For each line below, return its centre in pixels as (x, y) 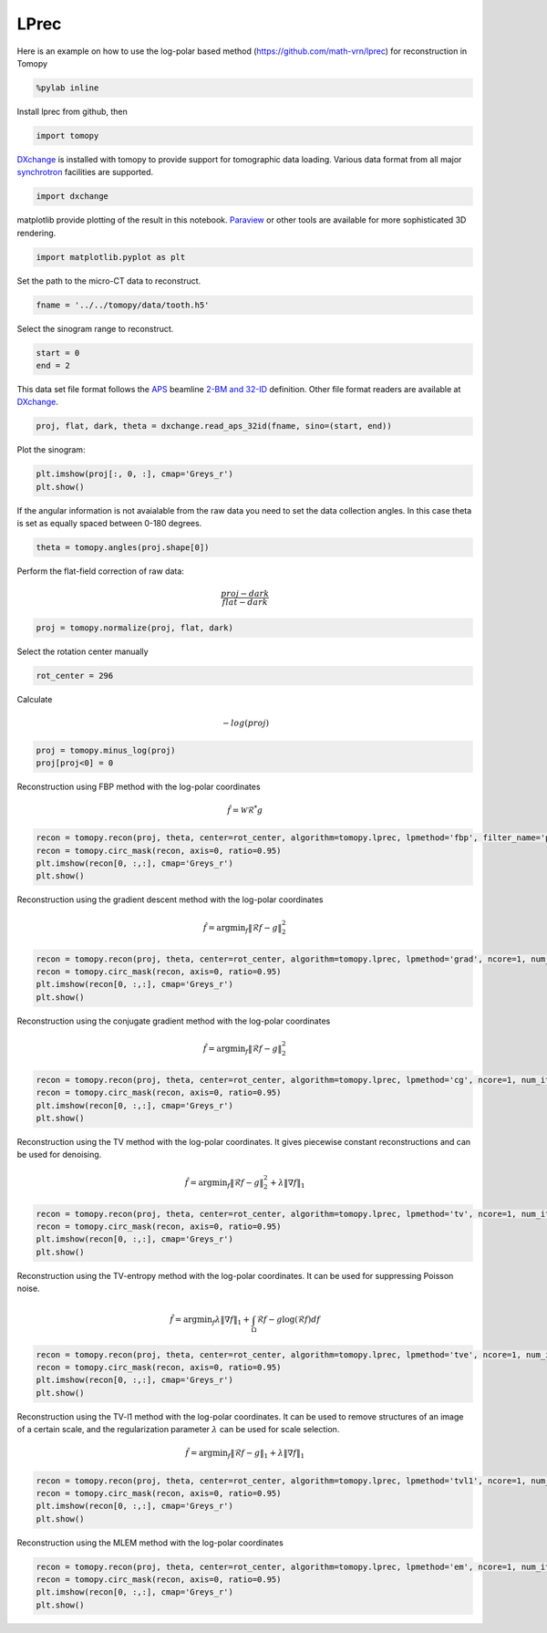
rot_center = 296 (75, 676)
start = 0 (58, 353)
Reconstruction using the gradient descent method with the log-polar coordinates (170, 900)
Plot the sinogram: (51, 450)
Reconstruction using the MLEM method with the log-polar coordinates (150, 1543)
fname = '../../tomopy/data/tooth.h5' (123, 305)
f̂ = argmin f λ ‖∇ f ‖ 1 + (210, 1321)
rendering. (36, 233)
